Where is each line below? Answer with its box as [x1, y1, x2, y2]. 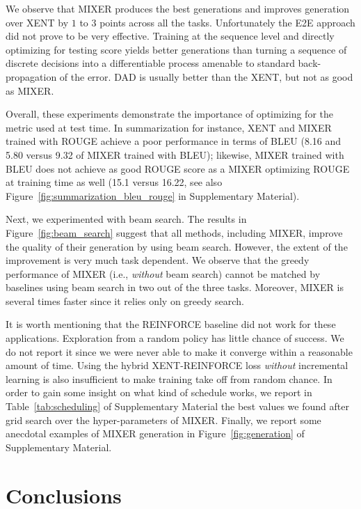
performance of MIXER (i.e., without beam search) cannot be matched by [6, 266, 321, 281]
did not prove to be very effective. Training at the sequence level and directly [6, 29, 335, 43]
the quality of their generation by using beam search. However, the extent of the [6, 239, 348, 253]
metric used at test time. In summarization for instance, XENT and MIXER [6, 120, 332, 134]
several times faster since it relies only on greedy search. [6, 293, 244, 308]
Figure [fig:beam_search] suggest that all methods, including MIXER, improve [6, 225, 343, 240]
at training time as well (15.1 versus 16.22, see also [6, 175, 223, 189]
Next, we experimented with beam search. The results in [6, 212, 247, 226]
